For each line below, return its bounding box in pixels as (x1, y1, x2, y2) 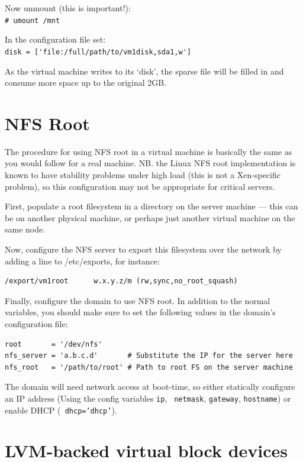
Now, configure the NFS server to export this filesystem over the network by (5, 243, 282, 255)
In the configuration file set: (5, 33, 106, 46)
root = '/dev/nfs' (5, 340, 102, 348)
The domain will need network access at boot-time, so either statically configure (5, 380, 295, 393)
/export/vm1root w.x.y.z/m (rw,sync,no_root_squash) (5, 277, 238, 286)
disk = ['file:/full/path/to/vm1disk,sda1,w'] (5, 47, 191, 56)
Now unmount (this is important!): (5, 2, 131, 14)
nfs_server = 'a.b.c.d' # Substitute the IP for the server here (5, 351, 293, 360)
